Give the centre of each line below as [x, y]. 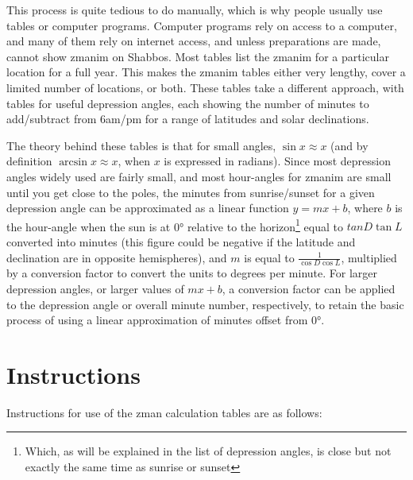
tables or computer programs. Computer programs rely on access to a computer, [202, 25]
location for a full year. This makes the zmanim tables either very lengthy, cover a [206, 72]
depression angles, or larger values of [95, 288]
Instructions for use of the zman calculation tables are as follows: [164, 412]
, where [365, 208]
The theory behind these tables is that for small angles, [141, 145]
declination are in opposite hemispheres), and [117, 257]
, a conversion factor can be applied [309, 288]
